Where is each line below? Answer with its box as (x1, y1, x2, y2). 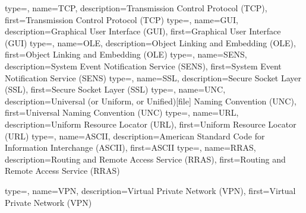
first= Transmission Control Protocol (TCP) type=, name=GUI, (5, 13, 239, 26)
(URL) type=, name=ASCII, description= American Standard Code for (5, 129, 265, 142)
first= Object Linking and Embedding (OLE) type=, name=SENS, (5, 48, 247, 61)
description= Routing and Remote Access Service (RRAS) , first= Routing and (5, 152, 286, 165)
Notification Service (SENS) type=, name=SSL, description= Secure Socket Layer (5, 71, 302, 84)
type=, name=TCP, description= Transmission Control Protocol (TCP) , (5, 2, 267, 14)
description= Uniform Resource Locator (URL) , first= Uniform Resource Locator (5, 117, 296, 130)
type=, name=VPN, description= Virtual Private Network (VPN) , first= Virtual (5, 184, 296, 196)
